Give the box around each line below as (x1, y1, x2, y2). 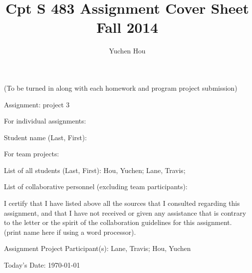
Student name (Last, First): (4, 132, 87, 142)
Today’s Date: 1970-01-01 (4, 260, 80, 270)
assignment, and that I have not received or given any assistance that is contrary (4, 207, 246, 218)
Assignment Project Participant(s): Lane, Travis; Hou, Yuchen (4, 243, 191, 253)
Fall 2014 (96, 17, 159, 37)
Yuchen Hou (109, 46, 146, 56)
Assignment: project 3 (4, 99, 69, 109)
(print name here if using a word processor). (4, 226, 136, 237)
